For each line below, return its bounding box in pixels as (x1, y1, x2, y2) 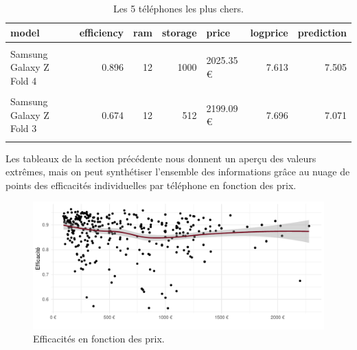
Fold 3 (10, 121, 37, 135)
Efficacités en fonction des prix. (33, 331, 165, 346)
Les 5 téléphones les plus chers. (113, 1, 244, 15)
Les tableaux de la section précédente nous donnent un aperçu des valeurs (5, 151, 316, 165)
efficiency (79, 25, 124, 39)
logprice (250, 25, 288, 39)
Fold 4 (10, 73, 37, 87)
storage (161, 25, 197, 39)
